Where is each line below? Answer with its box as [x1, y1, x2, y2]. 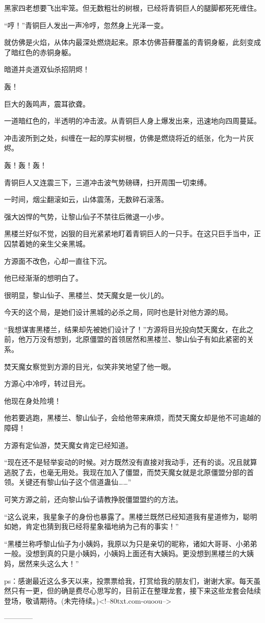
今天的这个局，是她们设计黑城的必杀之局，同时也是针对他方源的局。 [4, 307, 232, 317]
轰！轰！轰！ [4, 159, 47, 170]
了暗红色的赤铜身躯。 [4, 46, 75, 57]
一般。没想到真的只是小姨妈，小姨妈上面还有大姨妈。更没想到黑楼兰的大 [4, 548, 247, 559]
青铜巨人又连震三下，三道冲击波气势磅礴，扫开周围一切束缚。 [4, 177, 211, 187]
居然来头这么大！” [18, 558, 79, 568]
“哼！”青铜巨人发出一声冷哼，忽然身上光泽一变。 [4, 19, 168, 30]
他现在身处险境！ [4, 395, 61, 406]
